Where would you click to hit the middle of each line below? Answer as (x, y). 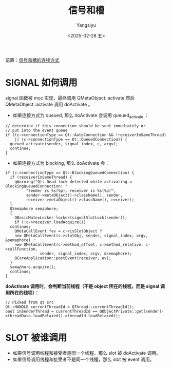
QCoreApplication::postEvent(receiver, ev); (63, 258)
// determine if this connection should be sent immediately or (75, 126)
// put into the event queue (36, 130)
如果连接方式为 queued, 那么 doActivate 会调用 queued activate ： (81, 116)
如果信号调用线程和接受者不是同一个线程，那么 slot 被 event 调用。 (83, 359)
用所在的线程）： (22, 293)
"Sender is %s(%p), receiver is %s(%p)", (71, 190)
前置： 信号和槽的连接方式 (32, 60)
